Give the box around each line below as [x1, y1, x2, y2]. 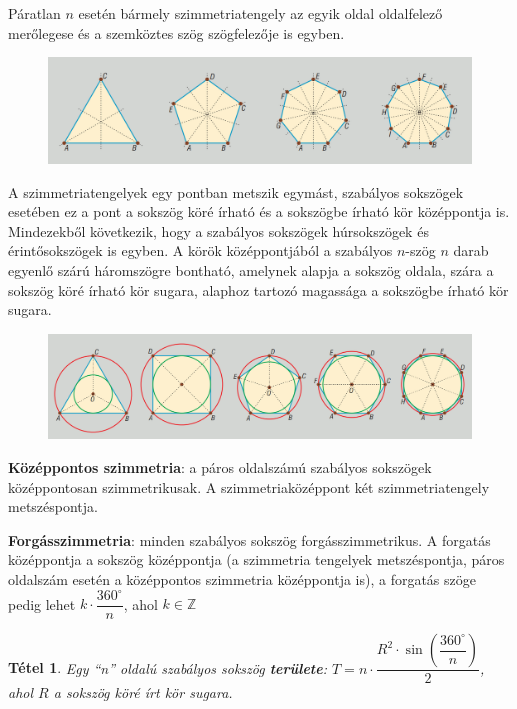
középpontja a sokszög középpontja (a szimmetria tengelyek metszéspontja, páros [8, 549, 505, 570]
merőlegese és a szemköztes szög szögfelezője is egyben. [8, 22, 345, 43]
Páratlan [8, 3, 61, 23]
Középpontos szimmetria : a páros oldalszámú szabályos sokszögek [8, 456, 432, 477]
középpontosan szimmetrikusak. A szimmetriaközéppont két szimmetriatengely [8, 476, 490, 497]
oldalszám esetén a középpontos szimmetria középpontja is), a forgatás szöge [8, 568, 476, 589]
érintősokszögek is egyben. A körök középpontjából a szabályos [8, 240, 393, 261]
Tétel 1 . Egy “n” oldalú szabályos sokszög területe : [8, 657, 328, 678]
